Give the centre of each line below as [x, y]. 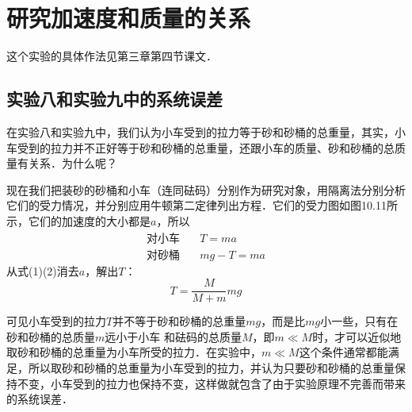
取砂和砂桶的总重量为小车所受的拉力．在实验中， [134, 352]
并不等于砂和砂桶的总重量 [179, 321]
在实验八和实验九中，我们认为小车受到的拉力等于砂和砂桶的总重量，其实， [200, 131]
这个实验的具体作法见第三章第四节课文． [112, 56]
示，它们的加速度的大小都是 [78, 220]
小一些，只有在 [359, 321]
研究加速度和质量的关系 [129, 18]
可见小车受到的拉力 [56, 321]
